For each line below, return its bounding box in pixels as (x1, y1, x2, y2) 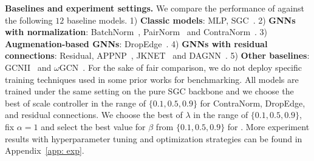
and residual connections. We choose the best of (5, 108, 183, 121)
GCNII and (5, 61, 52, 73)
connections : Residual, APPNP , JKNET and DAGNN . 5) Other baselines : (5, 49, 310, 62)
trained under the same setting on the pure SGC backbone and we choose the (5, 85, 294, 97)
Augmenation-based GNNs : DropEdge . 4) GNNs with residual (5, 37, 268, 50)
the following (5, 13, 53, 26)
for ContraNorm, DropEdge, (200, 96, 305, 109)
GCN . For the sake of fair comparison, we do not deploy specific (59, 61, 302, 73)
